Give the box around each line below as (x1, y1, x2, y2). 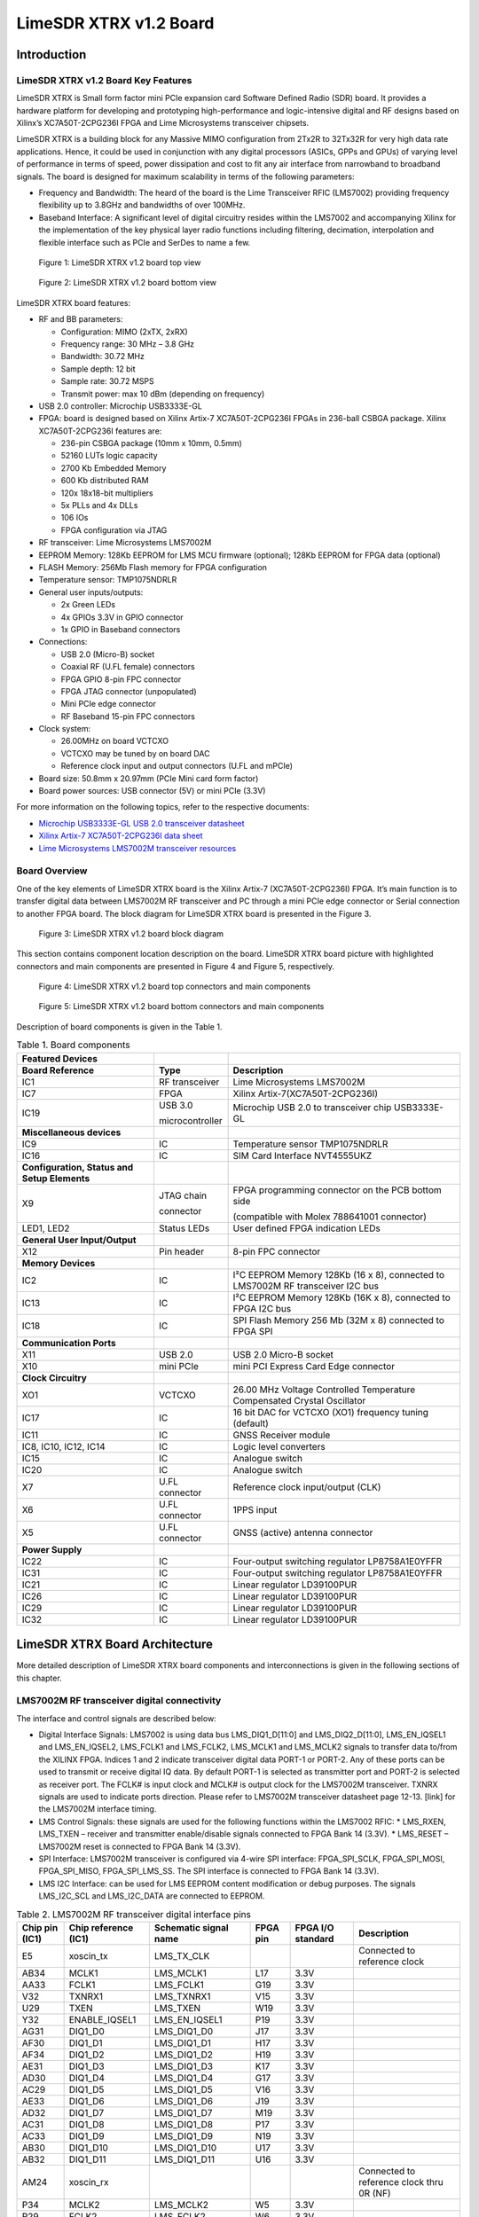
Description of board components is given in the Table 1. (16, 1021, 223, 1032)
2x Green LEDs (60, 599, 115, 610)
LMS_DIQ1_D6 (153, 2095, 213, 2107)
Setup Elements (21, 1171, 90, 1184)
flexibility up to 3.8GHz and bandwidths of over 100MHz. (38, 200, 246, 210)
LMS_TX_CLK (153, 1949, 210, 1962)
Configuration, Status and (21, 1161, 134, 1173)
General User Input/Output (21, 1234, 137, 1246)
